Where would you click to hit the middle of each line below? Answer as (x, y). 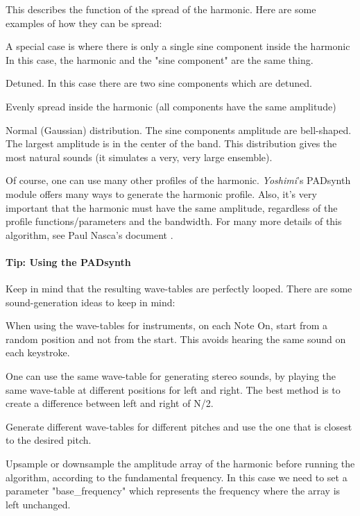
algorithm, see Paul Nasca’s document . (89, 234)
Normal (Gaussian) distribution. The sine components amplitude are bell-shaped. (179, 130)
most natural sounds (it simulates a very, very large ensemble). (139, 157)
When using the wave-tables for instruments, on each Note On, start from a (167, 325)
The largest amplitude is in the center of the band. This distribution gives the (171, 143)
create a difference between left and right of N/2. (110, 403)
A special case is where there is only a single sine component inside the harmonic (178, 46)
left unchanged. (38, 504)
